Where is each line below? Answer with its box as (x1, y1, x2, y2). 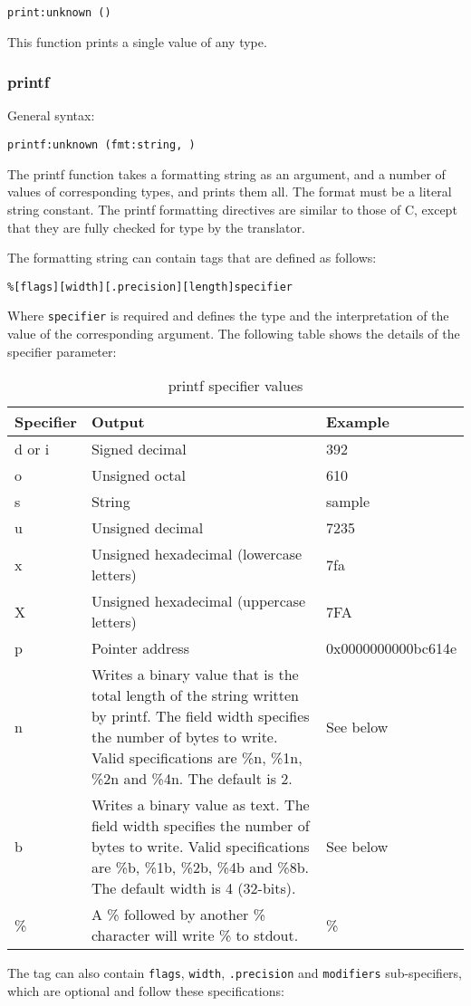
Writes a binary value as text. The (91, 794, 310, 816)
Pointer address (91, 637, 189, 659)
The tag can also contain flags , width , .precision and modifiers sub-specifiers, (7, 963, 462, 982)
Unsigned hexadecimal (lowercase (91, 543, 303, 565)
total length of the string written (91, 685, 300, 706)
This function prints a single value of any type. (7, 32, 267, 51)
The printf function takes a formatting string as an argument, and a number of (7, 164, 446, 183)
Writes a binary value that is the (91, 664, 299, 685)
